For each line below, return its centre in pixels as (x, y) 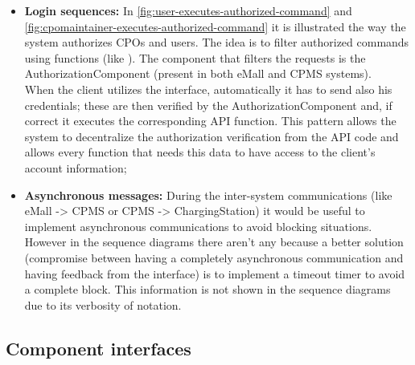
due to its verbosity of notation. (103, 304)
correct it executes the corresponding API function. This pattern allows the (210, 121)
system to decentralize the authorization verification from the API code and (212, 136)
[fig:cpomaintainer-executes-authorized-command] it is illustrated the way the (215, 26)
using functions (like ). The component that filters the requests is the (195, 57)
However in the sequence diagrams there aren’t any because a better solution (214, 242)
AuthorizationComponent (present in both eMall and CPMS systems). (198, 73)
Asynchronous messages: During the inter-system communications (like (208, 195)
